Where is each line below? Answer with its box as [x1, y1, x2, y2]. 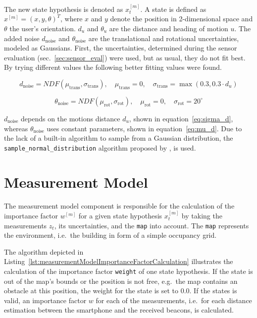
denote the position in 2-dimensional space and [110, 13, 253, 24]
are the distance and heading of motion [109, 23, 228, 33]
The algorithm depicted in [4, 246, 84, 257]
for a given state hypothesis [78, 210, 162, 220]
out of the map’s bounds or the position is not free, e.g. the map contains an [4, 275, 238, 286]
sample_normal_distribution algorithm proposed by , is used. [4, 142, 196, 153]
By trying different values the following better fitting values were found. [4, 62, 222, 72]
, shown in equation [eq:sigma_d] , [129, 113, 233, 123]
